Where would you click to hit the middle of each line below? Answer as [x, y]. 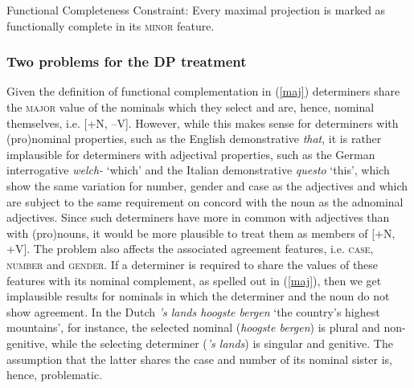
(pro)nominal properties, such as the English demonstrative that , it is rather [194, 139]
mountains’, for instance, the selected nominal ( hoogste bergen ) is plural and [193, 327]
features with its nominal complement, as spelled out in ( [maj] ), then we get [194, 280]
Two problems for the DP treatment [127, 61]
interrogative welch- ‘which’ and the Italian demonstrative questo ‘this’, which [198, 170]
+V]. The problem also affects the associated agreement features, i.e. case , [190, 249]
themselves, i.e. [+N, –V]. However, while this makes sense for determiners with [203, 123]
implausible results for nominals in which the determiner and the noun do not [198, 296]
